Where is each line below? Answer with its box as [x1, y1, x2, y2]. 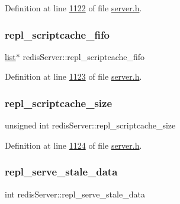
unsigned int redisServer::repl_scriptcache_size [5, 119, 176, 131]
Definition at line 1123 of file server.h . [5, 70, 142, 83]
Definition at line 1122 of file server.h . [5, 2, 142, 14]
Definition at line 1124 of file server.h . [5, 139, 142, 151]
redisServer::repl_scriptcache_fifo [22, 50, 145, 62]
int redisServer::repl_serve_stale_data [5, 187, 145, 200]
